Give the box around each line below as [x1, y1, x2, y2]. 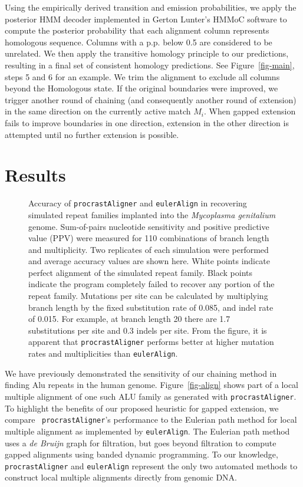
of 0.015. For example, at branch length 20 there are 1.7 [28, 312, 230, 325]
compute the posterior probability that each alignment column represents [5, 24, 269, 37]
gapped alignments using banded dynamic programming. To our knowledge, [5, 448, 278, 460]
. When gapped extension [204, 105, 296, 117]
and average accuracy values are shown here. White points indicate [28, 255, 270, 267]
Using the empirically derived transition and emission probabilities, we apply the [5, 1, 297, 13]
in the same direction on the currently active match [5, 105, 191, 117]
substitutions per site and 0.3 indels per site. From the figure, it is [28, 324, 267, 336]
